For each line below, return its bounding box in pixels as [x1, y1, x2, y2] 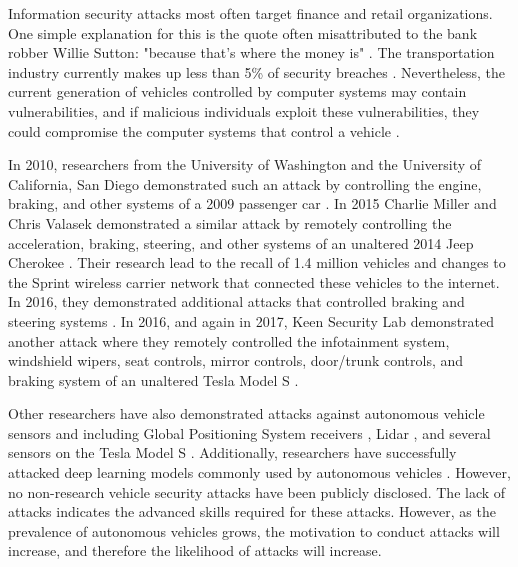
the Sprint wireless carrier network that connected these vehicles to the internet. [8, 271, 500, 292]
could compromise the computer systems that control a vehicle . [8, 120, 400, 141]
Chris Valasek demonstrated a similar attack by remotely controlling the [8, 212, 452, 233]
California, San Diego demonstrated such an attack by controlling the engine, [8, 173, 482, 194]
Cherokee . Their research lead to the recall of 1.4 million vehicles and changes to [8, 252, 506, 273]
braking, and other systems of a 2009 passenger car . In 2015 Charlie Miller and [8, 193, 497, 214]
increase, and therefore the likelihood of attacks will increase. [8, 540, 382, 561]
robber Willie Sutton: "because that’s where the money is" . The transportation [8, 42, 495, 63]
